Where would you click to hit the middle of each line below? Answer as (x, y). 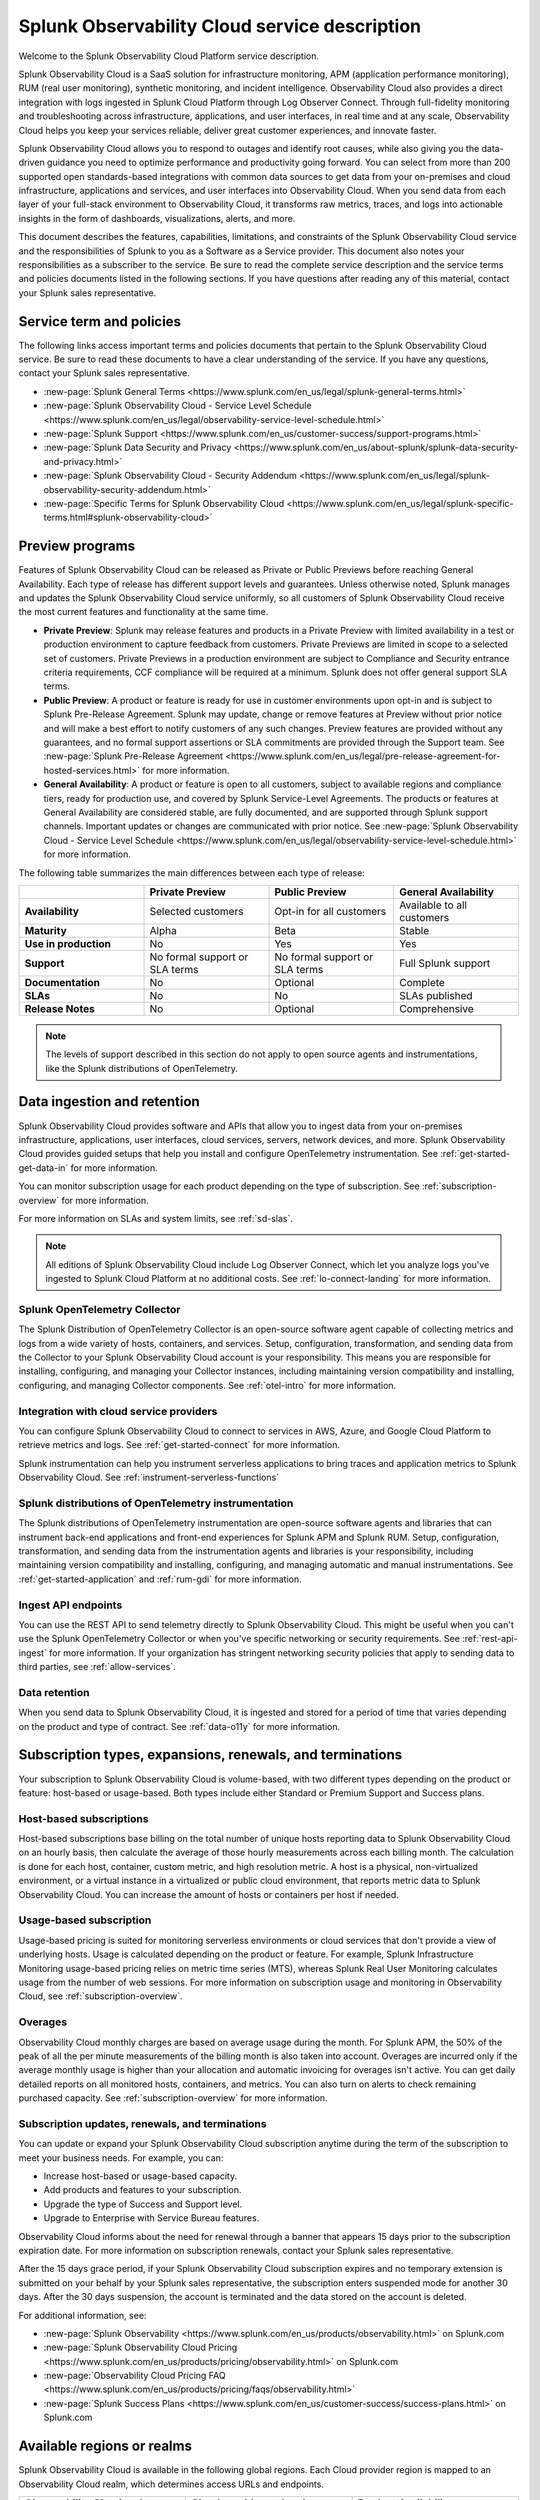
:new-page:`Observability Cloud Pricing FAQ (134, 2376)
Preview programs (76, 546)
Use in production (68, 943)
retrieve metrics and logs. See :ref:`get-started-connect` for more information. (179, 1445)
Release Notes (59, 1008)
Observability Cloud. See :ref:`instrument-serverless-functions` (149, 1477)
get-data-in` (43, 1167)
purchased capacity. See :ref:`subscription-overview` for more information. (173, 2098)
